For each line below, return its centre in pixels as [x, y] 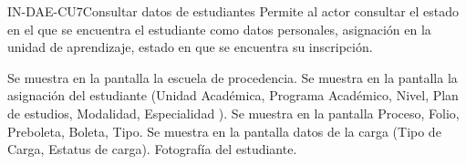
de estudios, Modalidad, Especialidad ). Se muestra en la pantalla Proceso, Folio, [233, 113]
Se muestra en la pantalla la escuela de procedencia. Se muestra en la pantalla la [233, 77]
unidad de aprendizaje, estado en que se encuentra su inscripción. [190, 47]
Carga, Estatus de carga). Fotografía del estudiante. [152, 149]
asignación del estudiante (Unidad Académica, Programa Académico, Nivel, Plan [233, 95]
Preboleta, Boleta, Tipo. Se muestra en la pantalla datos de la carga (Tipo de [224, 131]
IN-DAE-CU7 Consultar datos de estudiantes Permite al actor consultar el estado [233, 11]
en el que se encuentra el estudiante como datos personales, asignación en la [219, 29]
